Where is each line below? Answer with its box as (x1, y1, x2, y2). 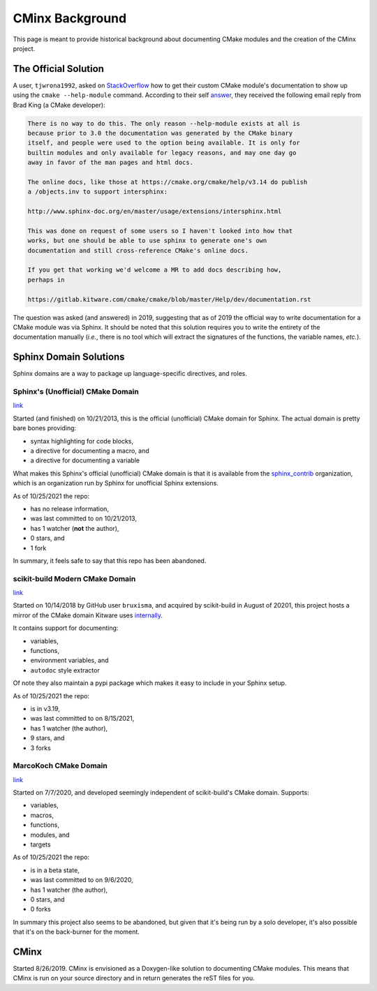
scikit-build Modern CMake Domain (13, 573, 136, 583)
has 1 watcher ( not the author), (30, 524, 119, 532)
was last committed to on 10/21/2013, (30, 514, 138, 523)
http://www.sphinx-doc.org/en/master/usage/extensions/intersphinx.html (27, 207, 282, 216)
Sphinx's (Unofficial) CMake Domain (13, 387, 139, 397)
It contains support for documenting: (13, 624, 119, 632)
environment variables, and (30, 656, 109, 665)
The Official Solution (13, 63, 105, 75)
